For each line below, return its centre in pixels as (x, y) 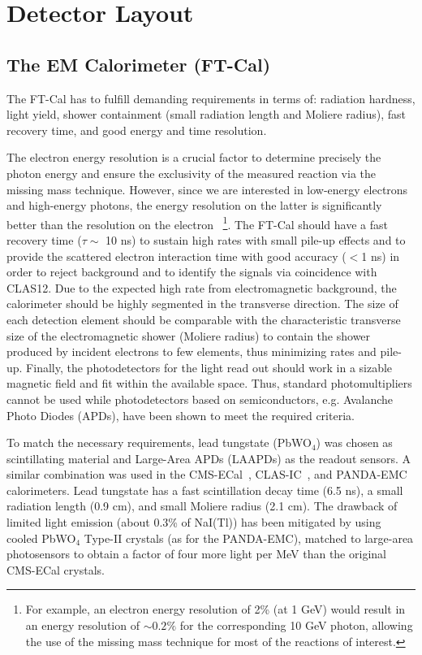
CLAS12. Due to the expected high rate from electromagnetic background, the (202, 287)
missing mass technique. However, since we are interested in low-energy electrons (207, 189)
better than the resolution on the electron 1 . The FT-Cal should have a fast (197, 223)
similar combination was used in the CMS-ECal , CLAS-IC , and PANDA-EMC (207, 474)
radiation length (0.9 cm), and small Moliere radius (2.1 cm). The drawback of (202, 506)
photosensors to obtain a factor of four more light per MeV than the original (196, 554)
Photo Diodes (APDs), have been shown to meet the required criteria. (181, 415)
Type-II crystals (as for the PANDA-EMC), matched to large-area (249, 538)
